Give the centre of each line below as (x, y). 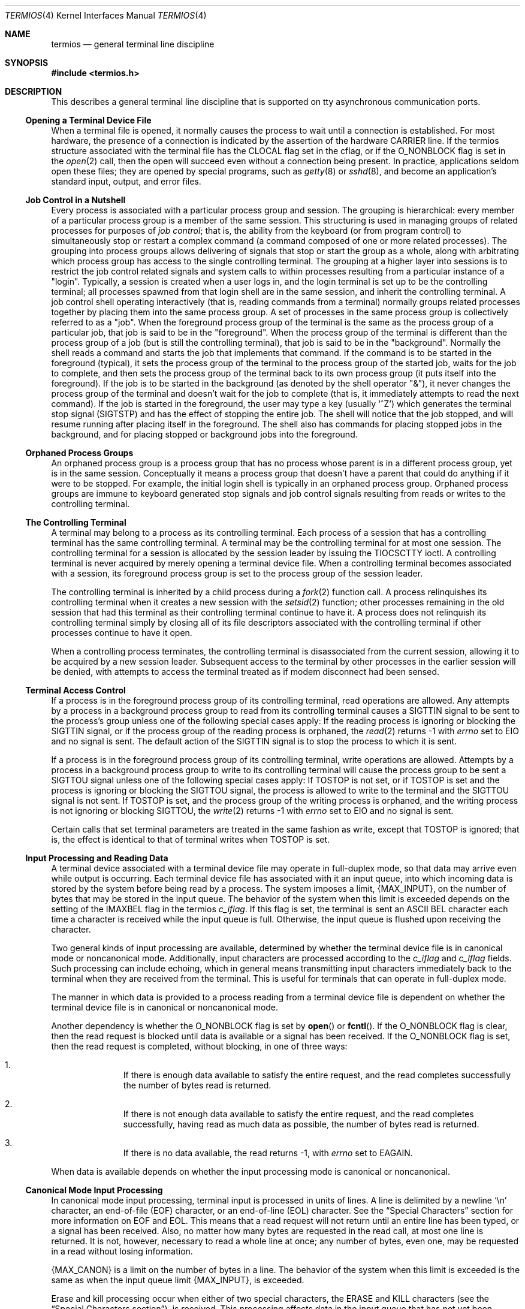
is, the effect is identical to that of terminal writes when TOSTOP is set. (191, 839)
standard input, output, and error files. (126, 181)
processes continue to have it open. (122, 633)
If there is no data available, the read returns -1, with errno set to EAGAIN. (268, 1153)
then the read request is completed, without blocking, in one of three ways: (199, 1046)
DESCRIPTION (34, 91)
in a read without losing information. (122, 1251)
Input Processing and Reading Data (97, 858)
